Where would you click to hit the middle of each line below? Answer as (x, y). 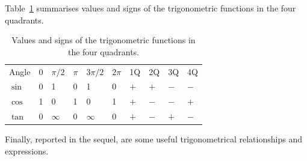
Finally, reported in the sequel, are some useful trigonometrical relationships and (153, 139)
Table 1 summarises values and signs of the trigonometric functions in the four (150, 8)
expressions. (27, 150)
